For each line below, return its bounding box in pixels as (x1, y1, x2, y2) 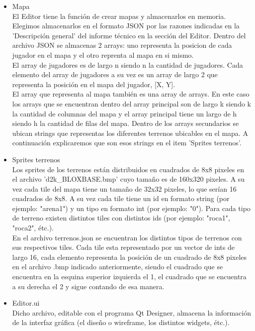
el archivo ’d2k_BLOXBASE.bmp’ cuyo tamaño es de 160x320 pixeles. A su (12, 174, 245, 184)
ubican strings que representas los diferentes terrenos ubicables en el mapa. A (12, 127, 248, 138)
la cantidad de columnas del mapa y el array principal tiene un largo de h (12, 108, 237, 118)
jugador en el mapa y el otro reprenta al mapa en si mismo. (12, 49, 194, 60)
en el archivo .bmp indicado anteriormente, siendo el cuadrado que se (12, 261, 223, 272)
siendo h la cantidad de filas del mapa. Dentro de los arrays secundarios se (12, 118, 239, 128)
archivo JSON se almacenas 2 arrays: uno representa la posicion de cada (12, 40, 232, 50)
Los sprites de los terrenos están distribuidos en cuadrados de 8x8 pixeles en (12, 164, 245, 174)
